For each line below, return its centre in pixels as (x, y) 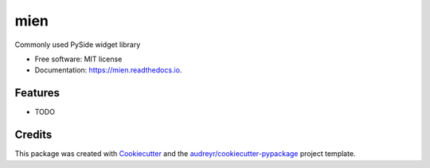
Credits (33, 135)
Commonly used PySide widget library (78, 45)
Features (37, 93)
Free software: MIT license (78, 59)
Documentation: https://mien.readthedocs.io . (108, 70)
